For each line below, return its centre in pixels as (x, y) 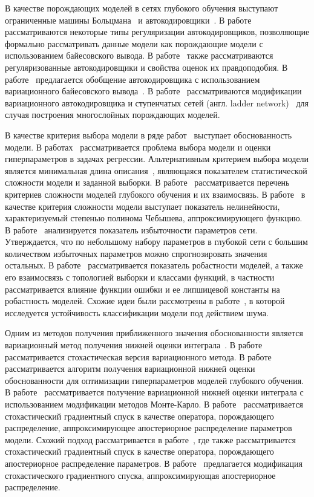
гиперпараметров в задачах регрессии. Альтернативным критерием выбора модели (157, 159)
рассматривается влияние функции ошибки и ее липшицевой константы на (142, 289)
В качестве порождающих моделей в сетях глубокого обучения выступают (142, 8)
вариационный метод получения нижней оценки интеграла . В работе (134, 345)
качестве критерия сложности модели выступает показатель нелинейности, (142, 206)
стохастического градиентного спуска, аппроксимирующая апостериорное (140, 475)
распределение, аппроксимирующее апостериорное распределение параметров (149, 428)
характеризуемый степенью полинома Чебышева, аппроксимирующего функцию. (154, 218)
